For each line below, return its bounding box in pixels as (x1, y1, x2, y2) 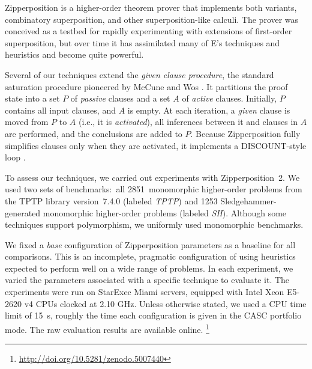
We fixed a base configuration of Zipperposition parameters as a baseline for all (5, 238, 296, 251)
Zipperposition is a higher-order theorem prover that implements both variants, (5, 1, 297, 13)
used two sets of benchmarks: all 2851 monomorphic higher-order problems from (5, 183, 302, 195)
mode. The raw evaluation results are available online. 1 (5, 321, 209, 335)
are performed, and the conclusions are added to (5, 127, 182, 139)
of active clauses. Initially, (182, 92, 277, 105)
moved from (5, 115, 49, 128)
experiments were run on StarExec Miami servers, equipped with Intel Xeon (5, 285, 284, 298)
